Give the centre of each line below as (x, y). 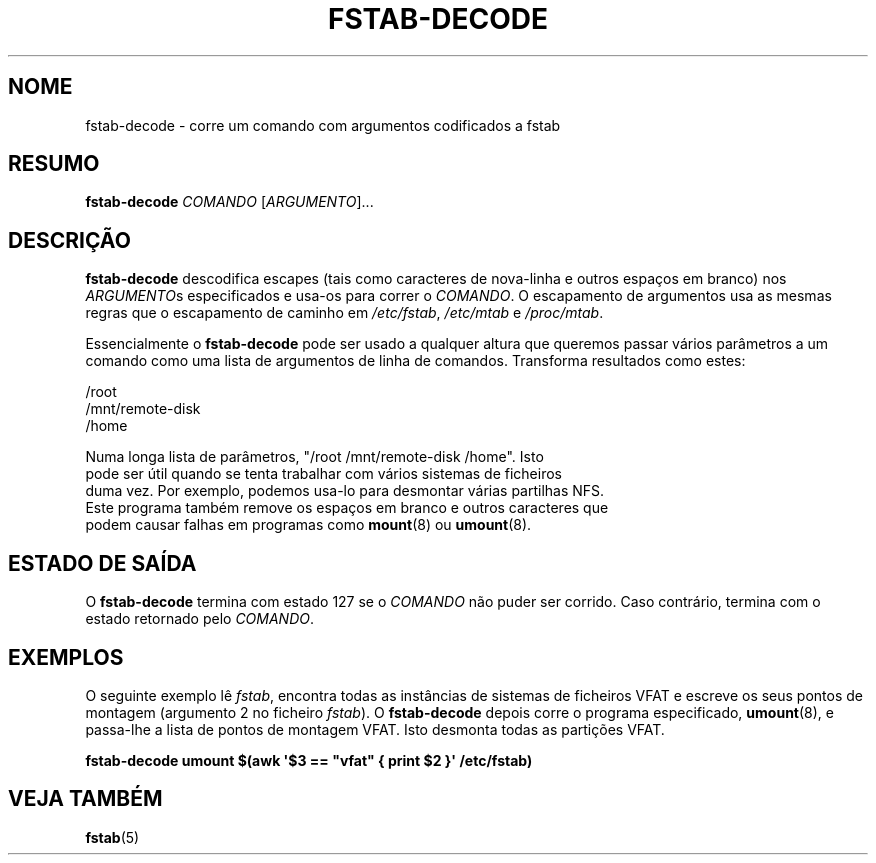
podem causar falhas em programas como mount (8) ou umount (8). (308, 525)
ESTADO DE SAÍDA (102, 563)
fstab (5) (112, 837)
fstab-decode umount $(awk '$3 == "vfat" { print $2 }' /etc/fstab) (309, 760)
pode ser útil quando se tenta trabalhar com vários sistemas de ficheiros (323, 474)
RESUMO (54, 164)
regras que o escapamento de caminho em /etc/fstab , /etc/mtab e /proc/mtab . (344, 313)
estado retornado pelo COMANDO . (200, 619)
